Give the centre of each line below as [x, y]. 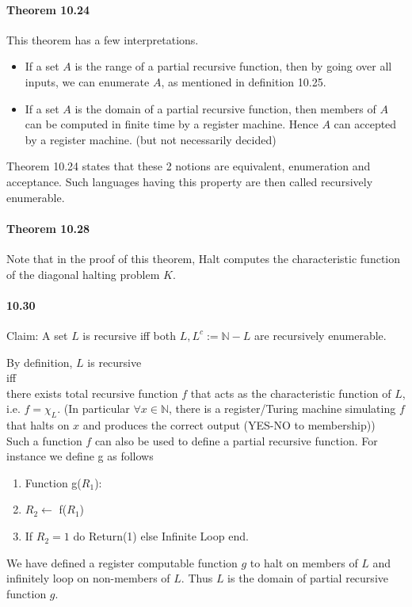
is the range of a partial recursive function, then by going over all [233, 66]
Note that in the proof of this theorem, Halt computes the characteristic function [203, 258]
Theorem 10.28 [48, 228]
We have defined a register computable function [122, 562]
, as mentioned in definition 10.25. [244, 81]
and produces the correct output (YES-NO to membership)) [229, 425]
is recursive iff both [130, 335]
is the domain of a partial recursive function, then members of [225, 108]
